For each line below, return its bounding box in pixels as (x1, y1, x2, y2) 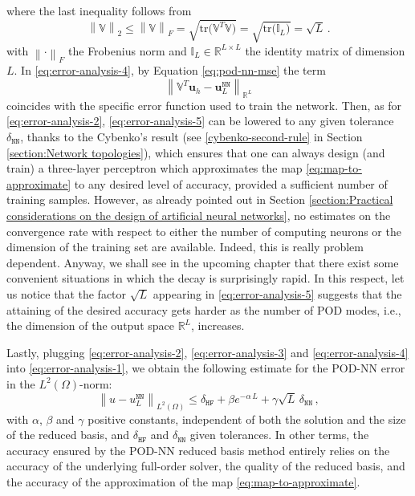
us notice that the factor (6, 285, 127, 302)
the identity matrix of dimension (245, 42, 405, 59)
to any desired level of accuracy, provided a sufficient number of (74, 175, 388, 192)
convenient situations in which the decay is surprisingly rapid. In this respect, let (6, 270, 405, 287)
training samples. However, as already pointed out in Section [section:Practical (6, 191, 393, 208)
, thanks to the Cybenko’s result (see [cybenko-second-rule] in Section (20, 128, 363, 145)
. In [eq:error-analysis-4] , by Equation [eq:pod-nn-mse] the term (14, 62, 326, 79)
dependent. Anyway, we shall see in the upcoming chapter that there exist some (6, 254, 399, 270)
